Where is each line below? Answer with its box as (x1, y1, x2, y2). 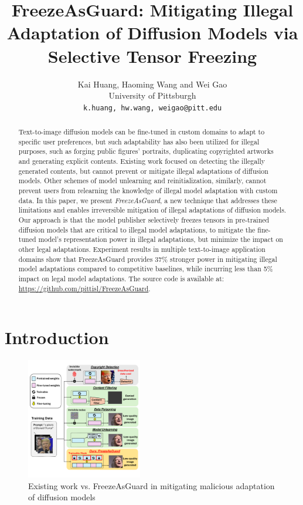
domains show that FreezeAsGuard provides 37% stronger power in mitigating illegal (18, 254, 277, 264)
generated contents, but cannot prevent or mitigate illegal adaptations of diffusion (18, 166, 268, 176)
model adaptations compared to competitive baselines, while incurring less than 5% (18, 264, 273, 274)
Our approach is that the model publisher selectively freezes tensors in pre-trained (18, 215, 270, 225)
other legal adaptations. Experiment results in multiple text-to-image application (18, 244, 265, 254)
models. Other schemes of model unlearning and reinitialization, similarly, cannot (18, 176, 267, 186)
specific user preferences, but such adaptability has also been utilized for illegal (18, 136, 260, 146)
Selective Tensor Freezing (47, 43, 257, 68)
